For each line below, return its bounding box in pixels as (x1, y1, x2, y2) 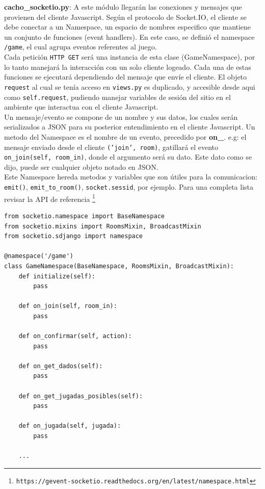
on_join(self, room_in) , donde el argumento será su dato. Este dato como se (4, 151, 252, 162)
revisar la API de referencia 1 (4, 192, 95, 204)
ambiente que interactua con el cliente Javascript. (4, 101, 158, 112)
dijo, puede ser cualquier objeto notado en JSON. (4, 161, 158, 172)
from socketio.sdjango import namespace (4, 233, 143, 240)
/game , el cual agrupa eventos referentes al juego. (4, 41, 157, 52)
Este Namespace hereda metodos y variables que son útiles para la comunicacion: (4, 171, 257, 182)
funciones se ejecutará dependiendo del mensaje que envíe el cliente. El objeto (4, 71, 247, 82)
